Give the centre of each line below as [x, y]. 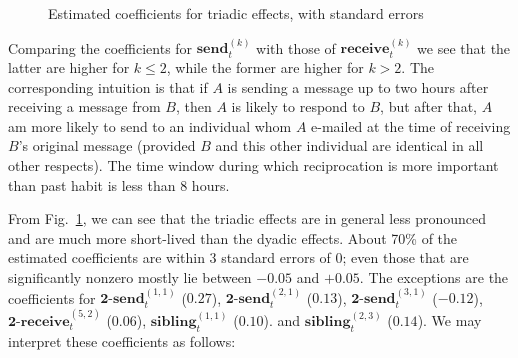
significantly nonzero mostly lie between [130, 276]
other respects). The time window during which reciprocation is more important [253, 164]
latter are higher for [69, 67]
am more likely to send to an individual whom [150, 125]
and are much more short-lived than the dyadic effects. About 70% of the [233, 237]
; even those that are [405, 257]
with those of [296, 47]
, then [193, 106]
